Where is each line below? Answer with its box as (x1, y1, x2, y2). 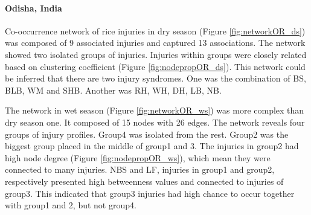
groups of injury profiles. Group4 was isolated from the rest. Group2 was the (5, 127, 289, 140)
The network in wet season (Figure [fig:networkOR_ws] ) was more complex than (5, 104, 304, 117)
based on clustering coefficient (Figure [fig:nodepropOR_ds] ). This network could (5, 60, 306, 72)
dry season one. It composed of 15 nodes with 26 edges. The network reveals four (5, 115, 305, 128)
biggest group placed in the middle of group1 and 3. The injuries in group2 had (5, 140, 299, 152)
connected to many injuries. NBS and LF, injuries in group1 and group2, (5, 163, 275, 176)
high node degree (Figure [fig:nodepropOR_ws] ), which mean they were (5, 151, 271, 164)
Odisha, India (5, 1, 62, 14)
